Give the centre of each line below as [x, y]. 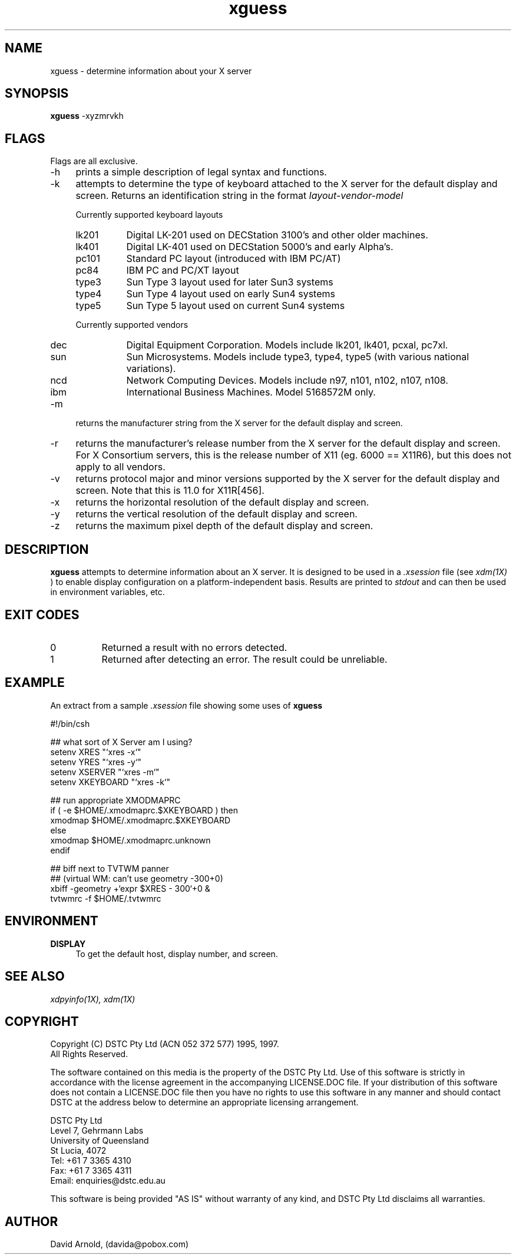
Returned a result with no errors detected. [194, 647]
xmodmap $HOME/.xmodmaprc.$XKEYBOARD [140, 820]
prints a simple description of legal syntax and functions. [201, 172]
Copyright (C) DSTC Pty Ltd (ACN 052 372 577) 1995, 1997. [165, 1044]
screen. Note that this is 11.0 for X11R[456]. [170, 491]
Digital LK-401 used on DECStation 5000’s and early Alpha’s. [260, 247]
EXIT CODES [42, 614]
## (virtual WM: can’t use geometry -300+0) [137, 878]
